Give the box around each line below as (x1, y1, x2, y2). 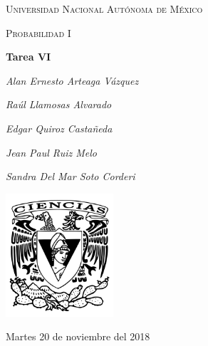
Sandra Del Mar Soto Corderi (6, 169, 135, 184)
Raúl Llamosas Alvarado (6, 97, 112, 112)
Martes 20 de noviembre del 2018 (6, 329, 150, 344)
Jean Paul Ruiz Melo (6, 145, 98, 159)
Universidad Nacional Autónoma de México (6, 1, 203, 16)
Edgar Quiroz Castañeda (6, 120, 113, 135)
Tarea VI (6, 49, 51, 64)
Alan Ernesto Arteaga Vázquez (6, 73, 139, 88)
